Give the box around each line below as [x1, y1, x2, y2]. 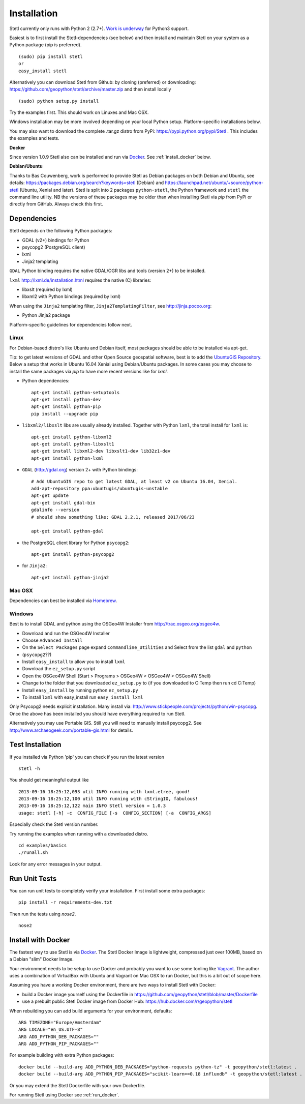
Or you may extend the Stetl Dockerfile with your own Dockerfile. [9, 1082, 146, 1088]
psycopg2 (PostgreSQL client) [22, 244, 86, 250]
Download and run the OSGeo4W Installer [22, 630, 110, 636]
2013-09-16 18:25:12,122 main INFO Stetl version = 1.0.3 [18, 803, 166, 809]
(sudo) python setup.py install [18, 98, 99, 104]
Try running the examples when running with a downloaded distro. [9, 830, 148, 837]
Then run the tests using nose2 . [9, 911, 76, 917]
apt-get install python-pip [31, 404, 101, 409]
